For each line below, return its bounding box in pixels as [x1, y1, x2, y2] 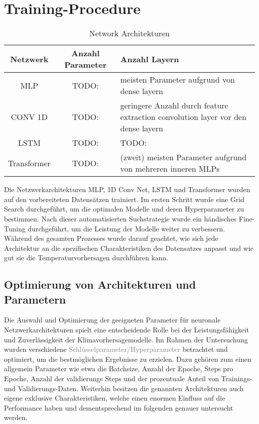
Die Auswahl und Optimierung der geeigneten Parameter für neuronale [4, 315, 221, 325]
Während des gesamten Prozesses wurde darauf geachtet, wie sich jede [4, 233, 219, 243]
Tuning [4, 223, 26, 233]
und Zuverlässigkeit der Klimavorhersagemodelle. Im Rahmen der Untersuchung [4, 334, 248, 344]
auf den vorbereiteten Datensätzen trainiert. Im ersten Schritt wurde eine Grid [4, 194, 245, 204]
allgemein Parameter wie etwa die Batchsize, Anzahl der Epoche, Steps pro [4, 363, 234, 374]
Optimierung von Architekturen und [4, 277, 196, 292]
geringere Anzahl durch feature [120, 100, 229, 111]
